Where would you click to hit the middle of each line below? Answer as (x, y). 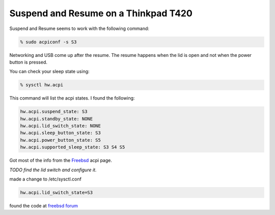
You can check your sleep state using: (49, 72)
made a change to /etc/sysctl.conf (45, 179)
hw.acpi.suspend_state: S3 (54, 112)
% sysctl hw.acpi (42, 85)
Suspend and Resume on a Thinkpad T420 (101, 13)
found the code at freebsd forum (44, 205)
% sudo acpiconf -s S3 (48, 42)
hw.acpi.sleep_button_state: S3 (61, 133)
